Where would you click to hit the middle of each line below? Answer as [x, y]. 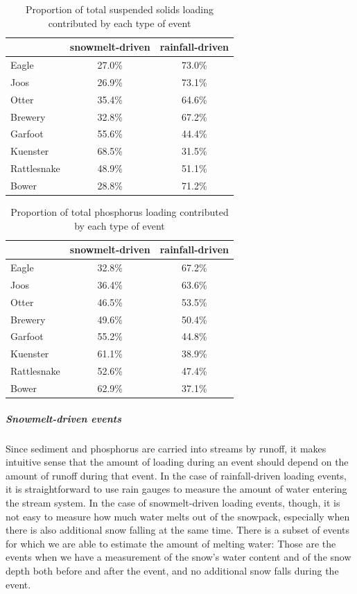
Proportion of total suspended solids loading [120, 9]
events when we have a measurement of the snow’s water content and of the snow [178, 557]
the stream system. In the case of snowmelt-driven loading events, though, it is [173, 502]
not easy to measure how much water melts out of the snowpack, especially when [178, 516]
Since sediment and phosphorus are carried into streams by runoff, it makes [166, 448]
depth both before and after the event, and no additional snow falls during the [172, 570]
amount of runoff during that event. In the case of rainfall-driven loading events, [176, 475]
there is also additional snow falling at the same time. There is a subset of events [178, 530]
